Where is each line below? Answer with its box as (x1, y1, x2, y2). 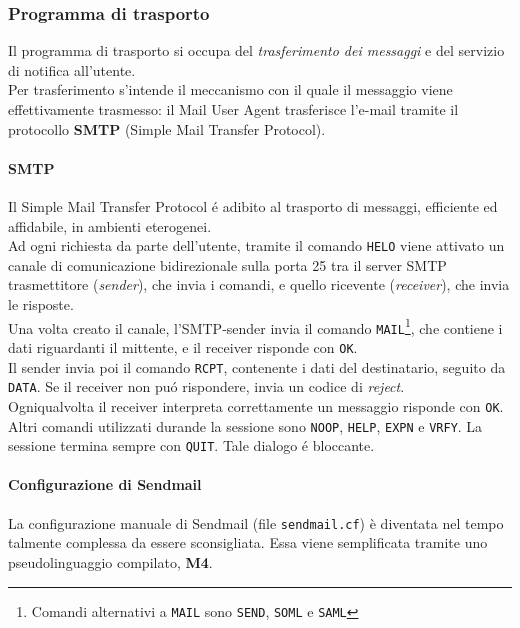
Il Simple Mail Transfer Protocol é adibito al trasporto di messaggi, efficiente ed (8, 195, 498, 216)
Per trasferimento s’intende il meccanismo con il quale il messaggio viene (8, 79, 453, 100)
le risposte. (8, 294, 74, 315)
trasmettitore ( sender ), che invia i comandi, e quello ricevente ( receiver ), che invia (8, 274, 510, 295)
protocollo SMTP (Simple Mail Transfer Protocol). (8, 118, 326, 139)
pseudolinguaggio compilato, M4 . (8, 551, 213, 572)
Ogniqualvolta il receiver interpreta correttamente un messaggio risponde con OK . (8, 395, 504, 416)
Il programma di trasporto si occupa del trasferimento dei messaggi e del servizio (8, 40, 505, 61)
